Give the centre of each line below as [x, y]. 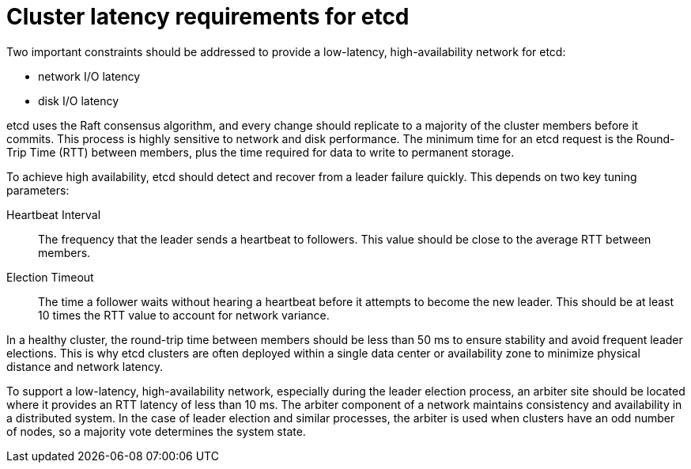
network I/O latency [89, 76]
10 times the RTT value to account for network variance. [184, 315]
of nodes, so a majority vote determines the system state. [156, 431]
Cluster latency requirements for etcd [208, 17]
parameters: [38, 190]
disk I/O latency [79, 100]
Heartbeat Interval [54, 214]
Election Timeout [50, 277]
